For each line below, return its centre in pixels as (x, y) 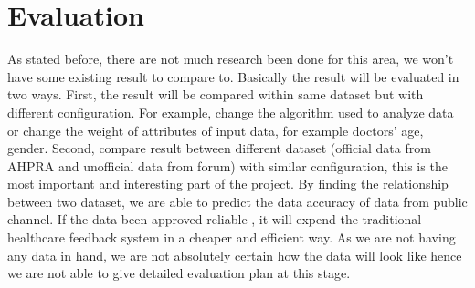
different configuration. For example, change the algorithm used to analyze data (231, 112)
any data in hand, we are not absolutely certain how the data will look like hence (235, 255)
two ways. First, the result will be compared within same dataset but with (216, 94)
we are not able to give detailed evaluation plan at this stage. (179, 273)
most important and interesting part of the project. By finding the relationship (228, 184)
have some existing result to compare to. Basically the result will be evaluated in (233, 76)
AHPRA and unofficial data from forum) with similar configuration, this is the (227, 165)
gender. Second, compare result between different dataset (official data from (219, 148)
